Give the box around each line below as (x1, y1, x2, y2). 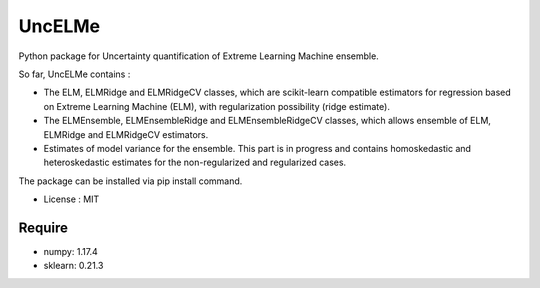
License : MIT (43, 193, 100, 205)
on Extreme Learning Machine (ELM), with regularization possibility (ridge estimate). (43, 100, 390, 112)
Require (18, 219, 69, 236)
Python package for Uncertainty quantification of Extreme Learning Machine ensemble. (18, 50, 379, 62)
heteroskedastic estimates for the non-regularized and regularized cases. (43, 156, 347, 169)
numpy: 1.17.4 (43, 245, 99, 257)
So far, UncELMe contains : (18, 68, 131, 80)
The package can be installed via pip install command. (18, 175, 243, 187)
